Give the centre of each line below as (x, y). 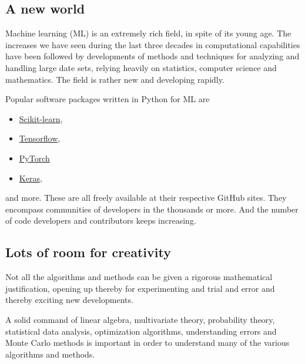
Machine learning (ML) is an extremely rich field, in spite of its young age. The (148, 33)
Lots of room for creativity (88, 252)
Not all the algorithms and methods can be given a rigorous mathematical (139, 277)
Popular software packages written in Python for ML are (108, 99)
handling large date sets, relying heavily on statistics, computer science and (141, 67)
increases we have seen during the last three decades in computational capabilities (153, 44)
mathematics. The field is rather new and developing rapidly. (115, 79)
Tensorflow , (40, 138)
